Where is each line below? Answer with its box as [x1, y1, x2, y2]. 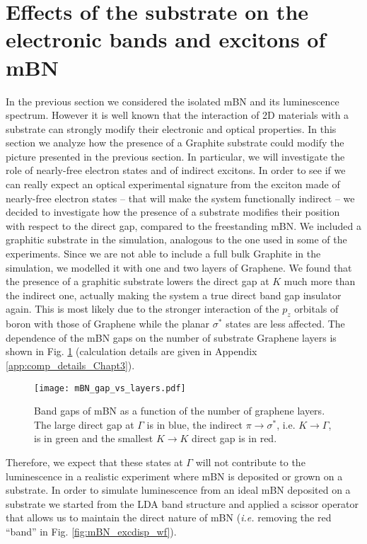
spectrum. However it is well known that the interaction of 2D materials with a [6, 108, 349, 122]
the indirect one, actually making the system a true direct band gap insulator [6, 287, 342, 302]
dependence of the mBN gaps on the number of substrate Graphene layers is [6, 330, 337, 345]
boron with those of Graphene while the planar [6, 316, 210, 331]
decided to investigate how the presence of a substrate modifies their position [6, 204, 340, 219]
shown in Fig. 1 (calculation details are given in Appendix [6, 344, 257, 359]
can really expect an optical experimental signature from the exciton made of [6, 177, 340, 192]
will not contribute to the [195, 455, 305, 470]
